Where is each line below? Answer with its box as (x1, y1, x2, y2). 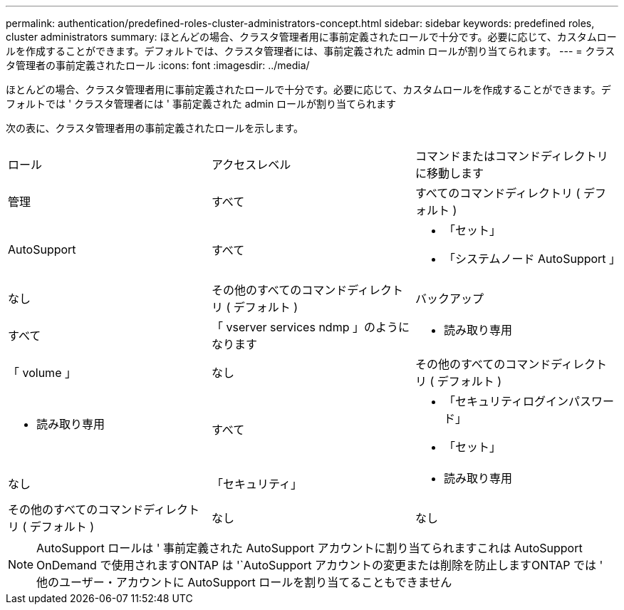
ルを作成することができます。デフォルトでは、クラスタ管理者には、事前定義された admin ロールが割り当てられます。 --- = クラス (6, 45, 615, 57)
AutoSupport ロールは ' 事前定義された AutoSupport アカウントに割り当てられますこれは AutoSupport (36, 541, 583, 555)
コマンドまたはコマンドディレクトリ (415, 149, 608, 163)
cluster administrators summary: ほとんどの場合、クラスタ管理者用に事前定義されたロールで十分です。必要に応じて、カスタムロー (6, 31, 617, 43)
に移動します (415, 166, 484, 180)
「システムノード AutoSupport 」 (443, 252, 621, 266)
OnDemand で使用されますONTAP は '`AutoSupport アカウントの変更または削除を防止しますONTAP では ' (36, 558, 603, 572)
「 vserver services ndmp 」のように (211, 320, 410, 334)
